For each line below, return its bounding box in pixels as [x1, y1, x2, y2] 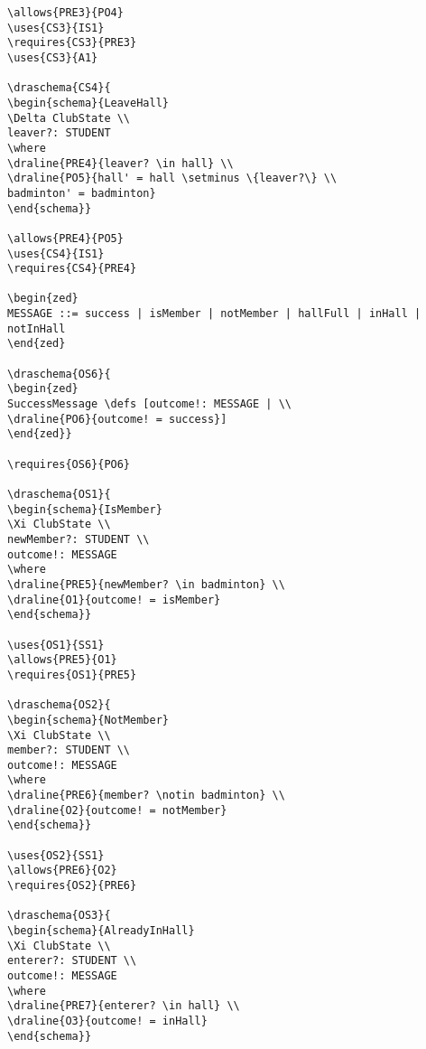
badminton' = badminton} [7, 186, 156, 200]
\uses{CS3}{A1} [7, 51, 98, 64]
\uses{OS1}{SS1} [7, 638, 105, 651]
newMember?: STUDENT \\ [7, 532, 150, 546]
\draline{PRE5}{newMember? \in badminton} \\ [7, 577, 285, 591]
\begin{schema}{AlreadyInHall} [7, 924, 195, 938]
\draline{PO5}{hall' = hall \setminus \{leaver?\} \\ [7, 172, 338, 185]
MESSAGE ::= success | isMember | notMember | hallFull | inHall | [7, 307, 421, 321]
